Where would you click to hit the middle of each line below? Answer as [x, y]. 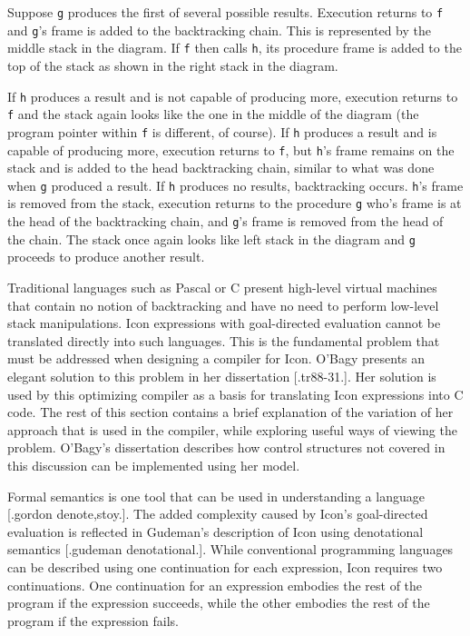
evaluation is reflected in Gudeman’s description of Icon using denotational [215, 531]
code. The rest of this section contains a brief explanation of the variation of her [230, 412]
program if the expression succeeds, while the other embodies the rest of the [219, 603]
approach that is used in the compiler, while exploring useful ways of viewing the [232, 429]
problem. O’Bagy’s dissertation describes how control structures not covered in [226, 447]
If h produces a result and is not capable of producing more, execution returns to [233, 96]
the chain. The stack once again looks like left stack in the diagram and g [211, 238]
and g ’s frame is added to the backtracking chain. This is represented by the [219, 30]
